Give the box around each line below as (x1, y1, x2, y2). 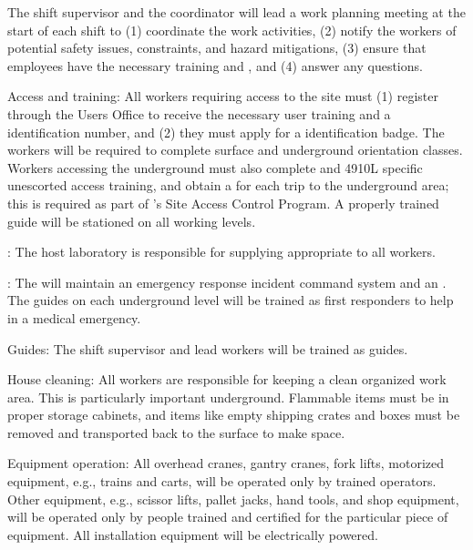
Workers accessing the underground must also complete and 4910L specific (7, 158, 423, 177)
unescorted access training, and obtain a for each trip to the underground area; (7, 176, 449, 195)
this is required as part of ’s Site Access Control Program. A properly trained (7, 193, 439, 212)
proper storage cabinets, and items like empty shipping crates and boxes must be (7, 405, 460, 424)
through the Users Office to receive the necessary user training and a (7, 104, 391, 123)
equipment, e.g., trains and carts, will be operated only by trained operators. (7, 472, 437, 491)
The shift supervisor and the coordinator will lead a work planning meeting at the (7, 3, 466, 21)
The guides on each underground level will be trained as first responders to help (7, 290, 454, 310)
